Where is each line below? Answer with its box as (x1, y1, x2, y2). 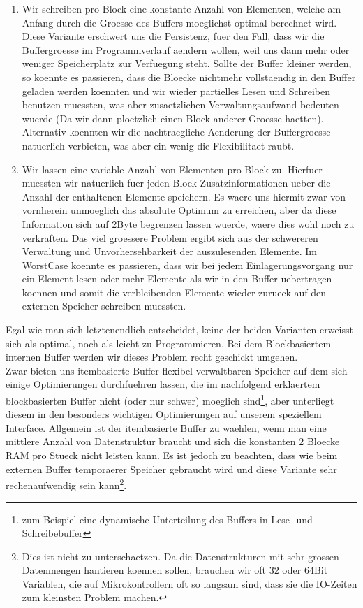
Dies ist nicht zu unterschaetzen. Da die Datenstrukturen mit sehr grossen (22, 549, 339, 563)
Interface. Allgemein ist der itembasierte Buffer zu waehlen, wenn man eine (6, 420, 327, 435)
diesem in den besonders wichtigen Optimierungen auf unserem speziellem (6, 407, 322, 421)
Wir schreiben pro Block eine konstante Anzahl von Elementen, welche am (22, 1, 341, 15)
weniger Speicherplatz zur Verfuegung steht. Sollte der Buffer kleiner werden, (22, 56, 352, 71)
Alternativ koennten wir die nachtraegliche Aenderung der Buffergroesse (22, 124, 331, 139)
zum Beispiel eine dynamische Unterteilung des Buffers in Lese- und (22, 512, 313, 526)
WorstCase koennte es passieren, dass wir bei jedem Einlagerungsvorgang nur (22, 257, 353, 272)
